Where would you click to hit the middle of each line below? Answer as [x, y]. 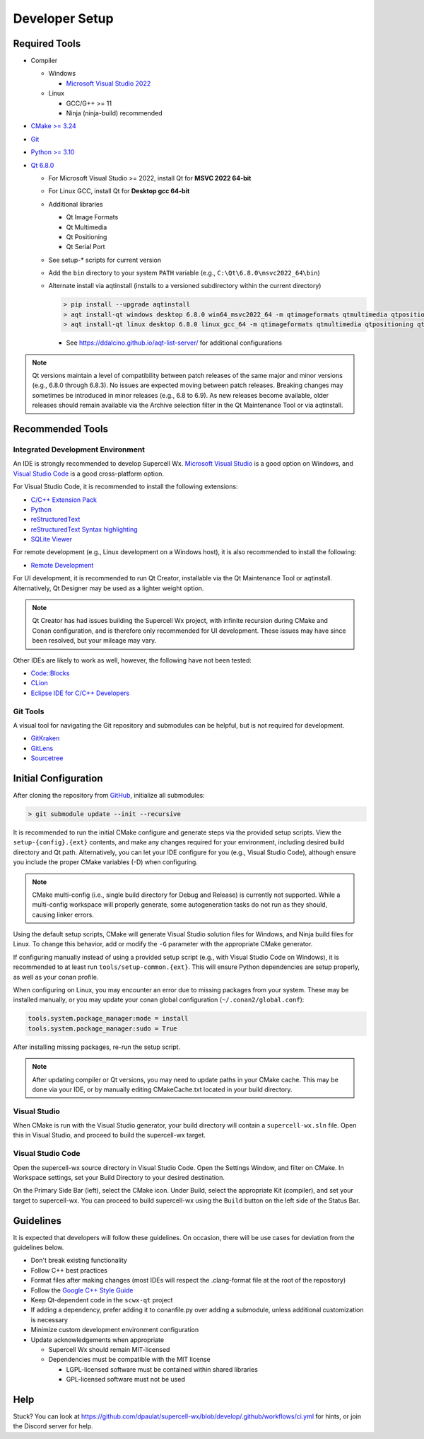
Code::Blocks [50, 673]
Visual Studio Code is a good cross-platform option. [88, 474]
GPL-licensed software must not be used [125, 1380]
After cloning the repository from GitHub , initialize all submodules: [109, 795]
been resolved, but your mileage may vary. [94, 641]
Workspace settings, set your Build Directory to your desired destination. [119, 1178]
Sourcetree [47, 758]
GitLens [42, 748]
